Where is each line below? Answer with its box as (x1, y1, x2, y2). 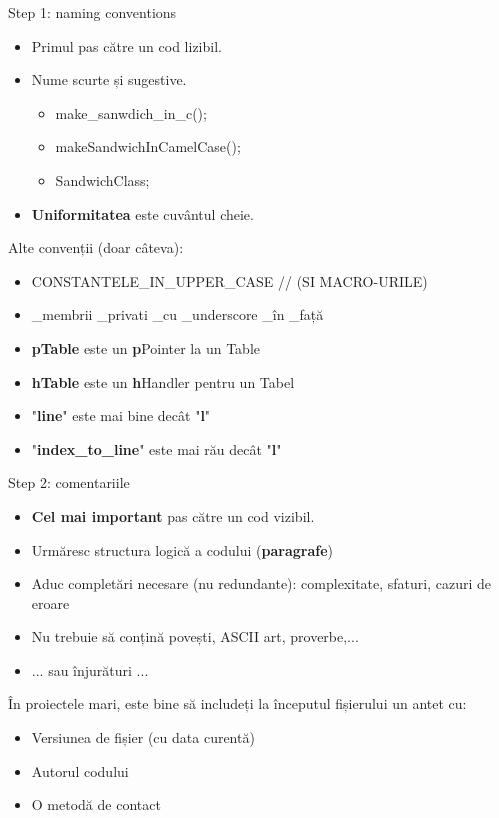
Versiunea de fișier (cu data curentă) (31, 727, 255, 748)
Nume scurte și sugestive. (31, 69, 187, 90)
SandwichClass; (55, 169, 150, 190)
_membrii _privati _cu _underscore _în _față (31, 304, 324, 325)
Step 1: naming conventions (8, 2, 177, 22)
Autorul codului (31, 760, 129, 781)
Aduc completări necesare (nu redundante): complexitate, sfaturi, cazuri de (31, 573, 492, 594)
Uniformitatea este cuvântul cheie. (31, 203, 254, 224)
